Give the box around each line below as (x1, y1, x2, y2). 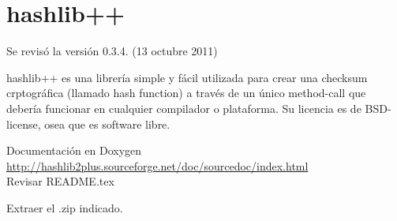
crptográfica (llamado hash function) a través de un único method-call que (6, 84, 366, 101)
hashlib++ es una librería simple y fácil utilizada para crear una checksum (6, 69, 368, 85)
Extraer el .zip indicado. (6, 199, 123, 215)
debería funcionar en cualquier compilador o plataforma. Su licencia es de (6, 99, 361, 116)
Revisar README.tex (6, 173, 114, 189)
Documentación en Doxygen (6, 142, 142, 159)
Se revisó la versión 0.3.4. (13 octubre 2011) (6, 43, 218, 59)
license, (6, 115, 41, 132)
